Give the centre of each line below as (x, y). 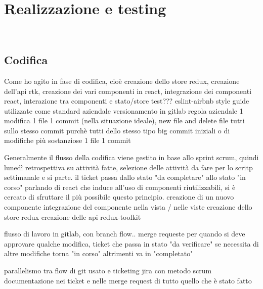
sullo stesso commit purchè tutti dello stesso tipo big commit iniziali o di (117, 130)
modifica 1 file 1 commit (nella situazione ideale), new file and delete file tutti (124, 121)
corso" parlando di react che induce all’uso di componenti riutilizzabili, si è (120, 187)
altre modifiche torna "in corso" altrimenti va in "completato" (99, 253)
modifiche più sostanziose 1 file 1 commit (68, 140)
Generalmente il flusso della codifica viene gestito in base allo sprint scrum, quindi (131, 157)
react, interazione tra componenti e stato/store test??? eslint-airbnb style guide (127, 101)
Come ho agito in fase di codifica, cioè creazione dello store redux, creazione (122, 81)
